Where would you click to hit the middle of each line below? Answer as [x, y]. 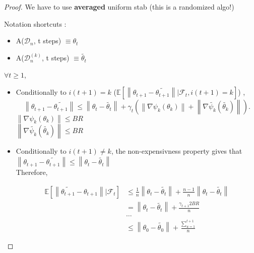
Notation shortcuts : [35, 23]
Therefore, [32, 172]
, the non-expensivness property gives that [177, 151]
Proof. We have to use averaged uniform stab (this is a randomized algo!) [119, 7]
